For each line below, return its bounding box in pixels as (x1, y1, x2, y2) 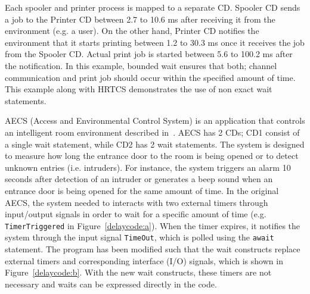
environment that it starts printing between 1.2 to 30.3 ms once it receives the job (5, 36, 305, 48)
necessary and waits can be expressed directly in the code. (5, 277, 217, 290)
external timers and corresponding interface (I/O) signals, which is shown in (5, 254, 283, 267)
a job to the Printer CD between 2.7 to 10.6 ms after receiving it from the (5, 12, 275, 25)
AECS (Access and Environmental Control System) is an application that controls (5, 114, 305, 127)
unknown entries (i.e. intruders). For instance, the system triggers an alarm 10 (5, 161, 291, 173)
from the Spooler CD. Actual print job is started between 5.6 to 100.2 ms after (5, 48, 293, 60)
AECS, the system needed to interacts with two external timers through (5, 196, 268, 208)
